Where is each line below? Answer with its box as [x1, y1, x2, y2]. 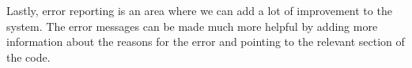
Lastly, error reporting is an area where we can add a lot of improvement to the [6, 2, 392, 18]
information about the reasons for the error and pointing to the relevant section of [6, 33, 405, 50]
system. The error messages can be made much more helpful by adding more [6, 17, 378, 34]
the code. [6, 48, 51, 65]
